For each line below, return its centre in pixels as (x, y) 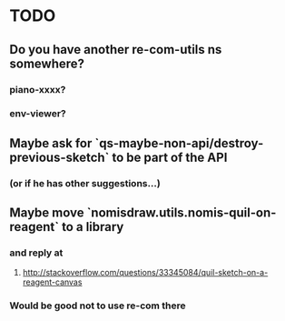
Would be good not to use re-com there (98, 306)
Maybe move (47, 213)
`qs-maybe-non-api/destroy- (179, 143)
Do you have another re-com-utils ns (116, 50)
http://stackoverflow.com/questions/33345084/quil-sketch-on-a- (145, 273)
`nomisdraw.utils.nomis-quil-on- (182, 213)
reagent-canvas (52, 282)
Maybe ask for (51, 143)
